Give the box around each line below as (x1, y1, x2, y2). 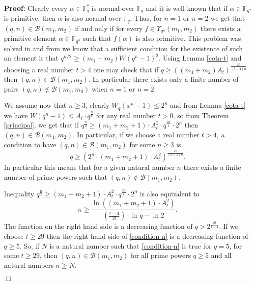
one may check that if (93, 64, 159, 74)
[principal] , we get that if (4, 120, 79, 130)
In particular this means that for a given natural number (4, 162, 175, 172)
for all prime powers (130, 250, 191, 260)
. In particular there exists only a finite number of (88, 74, 239, 84)
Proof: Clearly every (4, 3, 68, 13)
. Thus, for (130, 13, 162, 23)
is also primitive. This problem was (135, 33, 241, 43)
